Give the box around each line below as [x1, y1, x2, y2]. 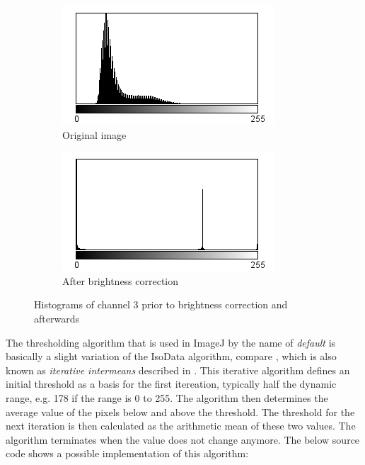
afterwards [34, 310, 79, 325]
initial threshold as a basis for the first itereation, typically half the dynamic [6, 376, 337, 391]
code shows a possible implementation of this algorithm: [6, 446, 249, 461]
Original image [62, 127, 127, 142]
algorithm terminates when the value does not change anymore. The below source [6, 432, 360, 447]
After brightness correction [62, 273, 179, 288]
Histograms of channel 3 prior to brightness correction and [34, 297, 288, 312]
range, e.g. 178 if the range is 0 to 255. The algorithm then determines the [6, 390, 328, 405]
